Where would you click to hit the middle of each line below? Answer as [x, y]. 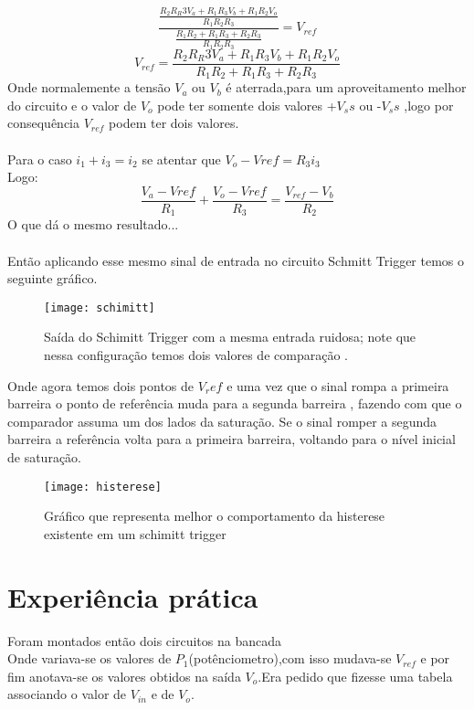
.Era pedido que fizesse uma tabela [355, 676]
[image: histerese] [103, 487]
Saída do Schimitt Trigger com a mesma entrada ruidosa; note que [230, 337]
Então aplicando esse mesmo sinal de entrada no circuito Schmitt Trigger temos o [236, 260]
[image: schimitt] [100, 307]
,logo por [429, 105]
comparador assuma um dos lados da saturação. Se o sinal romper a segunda [222, 421]
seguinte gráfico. [53, 278]
